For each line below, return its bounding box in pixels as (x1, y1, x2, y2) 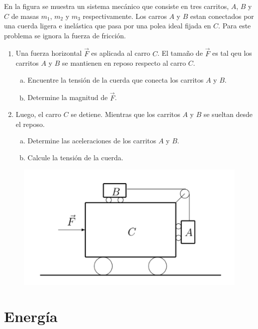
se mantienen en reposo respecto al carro (62, 58, 186, 68)
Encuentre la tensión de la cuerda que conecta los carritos (27, 74, 204, 85)
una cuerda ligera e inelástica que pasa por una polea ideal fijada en (4, 20, 211, 31)
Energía (4, 306, 58, 327)
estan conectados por (190, 10, 254, 21)
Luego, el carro (15, 109, 62, 119)
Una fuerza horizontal (15, 48, 82, 58)
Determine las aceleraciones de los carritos (27, 135, 157, 146)
